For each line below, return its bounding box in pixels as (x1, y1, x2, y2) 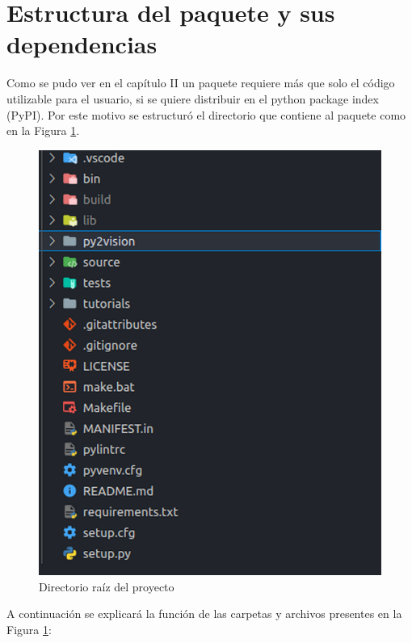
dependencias (6, 27, 158, 61)
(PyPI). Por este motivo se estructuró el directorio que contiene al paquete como (6, 106, 406, 123)
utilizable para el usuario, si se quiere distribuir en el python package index (6, 90, 379, 107)
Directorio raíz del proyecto (39, 578, 174, 595)
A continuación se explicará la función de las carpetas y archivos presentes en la (6, 605, 402, 622)
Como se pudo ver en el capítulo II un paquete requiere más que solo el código (6, 74, 395, 91)
